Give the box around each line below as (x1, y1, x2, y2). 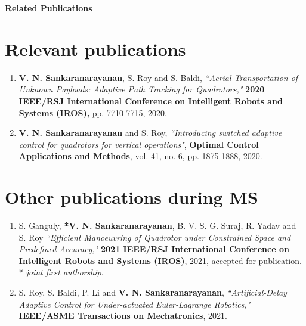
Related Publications (5, 2, 92, 14)
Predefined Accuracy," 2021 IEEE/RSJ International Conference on (18, 243, 289, 255)
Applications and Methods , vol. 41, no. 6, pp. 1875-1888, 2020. (18, 150, 262, 162)
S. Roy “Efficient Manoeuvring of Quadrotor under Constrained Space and (18, 231, 291, 243)
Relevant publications (5, 36, 186, 61)
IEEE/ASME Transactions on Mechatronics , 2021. (18, 309, 227, 322)
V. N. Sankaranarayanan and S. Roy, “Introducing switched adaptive (18, 126, 282, 139)
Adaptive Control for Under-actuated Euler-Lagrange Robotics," (18, 297, 251, 310)
